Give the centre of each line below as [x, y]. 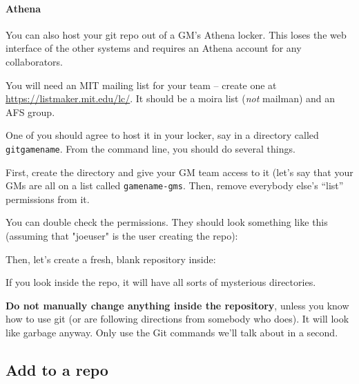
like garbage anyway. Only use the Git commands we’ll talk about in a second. [172, 333]
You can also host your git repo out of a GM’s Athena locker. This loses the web [176, 34]
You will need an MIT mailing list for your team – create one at [141, 85]
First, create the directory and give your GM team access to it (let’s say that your [179, 172]
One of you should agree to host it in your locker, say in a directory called [162, 135]
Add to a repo [57, 369]
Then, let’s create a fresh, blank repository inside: [111, 259]
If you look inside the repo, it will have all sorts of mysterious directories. [161, 282]
